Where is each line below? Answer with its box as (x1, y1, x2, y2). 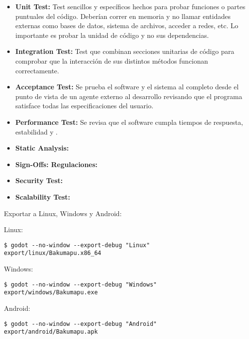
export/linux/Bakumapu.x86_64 (4, 250, 101, 257)
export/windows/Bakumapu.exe (4, 289, 98, 296)
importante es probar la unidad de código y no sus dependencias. (15, 30, 209, 40)
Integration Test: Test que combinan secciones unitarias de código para (15, 46, 234, 56)
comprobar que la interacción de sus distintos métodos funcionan (15, 55, 208, 66)
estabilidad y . (15, 126, 58, 136)
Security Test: (15, 175, 63, 186)
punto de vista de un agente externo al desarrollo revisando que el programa (15, 91, 242, 101)
